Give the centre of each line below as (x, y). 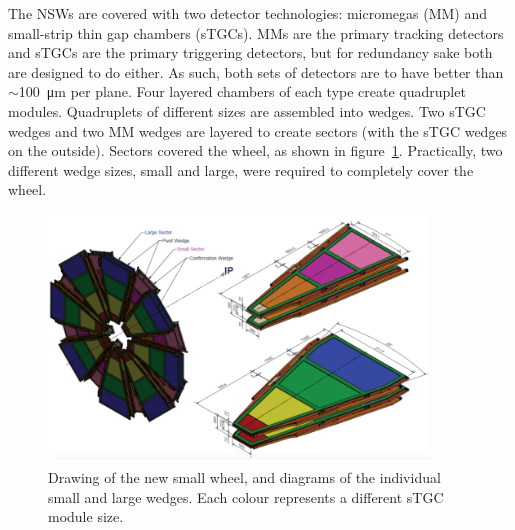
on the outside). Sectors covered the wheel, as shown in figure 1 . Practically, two (255, 150)
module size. (86, 516)
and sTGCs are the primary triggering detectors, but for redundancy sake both (250, 52)
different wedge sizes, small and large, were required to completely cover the (241, 169)
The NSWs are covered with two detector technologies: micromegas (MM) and (248, 13)
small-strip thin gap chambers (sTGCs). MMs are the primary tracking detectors (256, 32)
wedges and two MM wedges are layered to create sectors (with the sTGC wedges (258, 130)
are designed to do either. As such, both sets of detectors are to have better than (256, 71)
